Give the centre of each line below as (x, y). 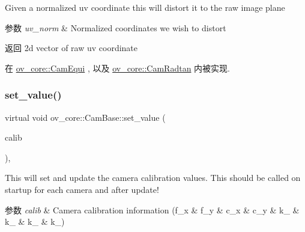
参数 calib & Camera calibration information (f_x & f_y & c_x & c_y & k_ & (152, 209)
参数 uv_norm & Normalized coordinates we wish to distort (116, 27)
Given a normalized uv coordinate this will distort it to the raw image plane (145, 7)
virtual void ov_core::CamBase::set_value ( (85, 117)
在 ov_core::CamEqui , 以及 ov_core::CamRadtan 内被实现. (117, 68)
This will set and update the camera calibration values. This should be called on (153, 178)
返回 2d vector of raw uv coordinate (71, 48)
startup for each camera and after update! (82, 189)
